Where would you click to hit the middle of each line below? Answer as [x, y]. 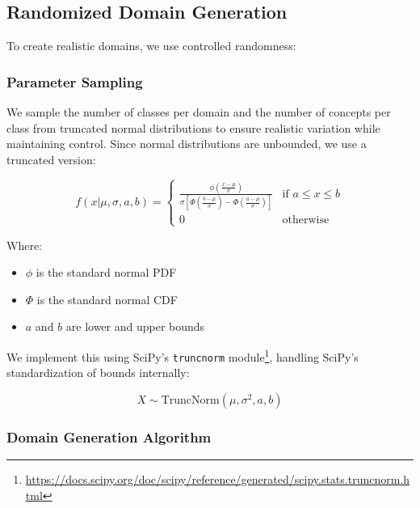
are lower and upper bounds [135, 326]
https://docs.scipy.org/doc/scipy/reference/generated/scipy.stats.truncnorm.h [218, 479]
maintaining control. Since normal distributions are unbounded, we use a [187, 144]
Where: [24, 245]
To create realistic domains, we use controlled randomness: [151, 46]
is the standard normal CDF [107, 299]
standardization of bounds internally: [98, 373]
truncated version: [51, 159]
